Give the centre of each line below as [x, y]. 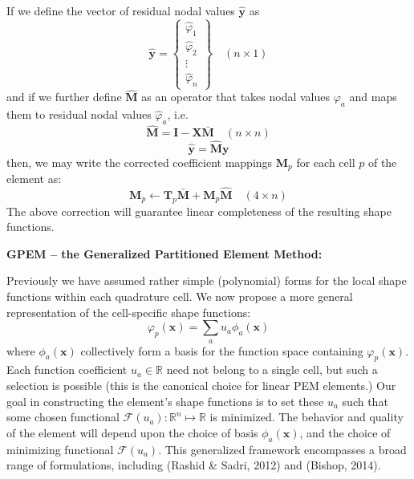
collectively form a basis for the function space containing [222, 350]
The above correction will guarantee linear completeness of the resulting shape [199, 211]
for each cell [326, 162]
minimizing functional [60, 449]
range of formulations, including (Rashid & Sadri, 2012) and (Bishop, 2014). [194, 465]
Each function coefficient [67, 369]
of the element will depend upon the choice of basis [132, 432]
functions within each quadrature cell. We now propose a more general [180, 296]
